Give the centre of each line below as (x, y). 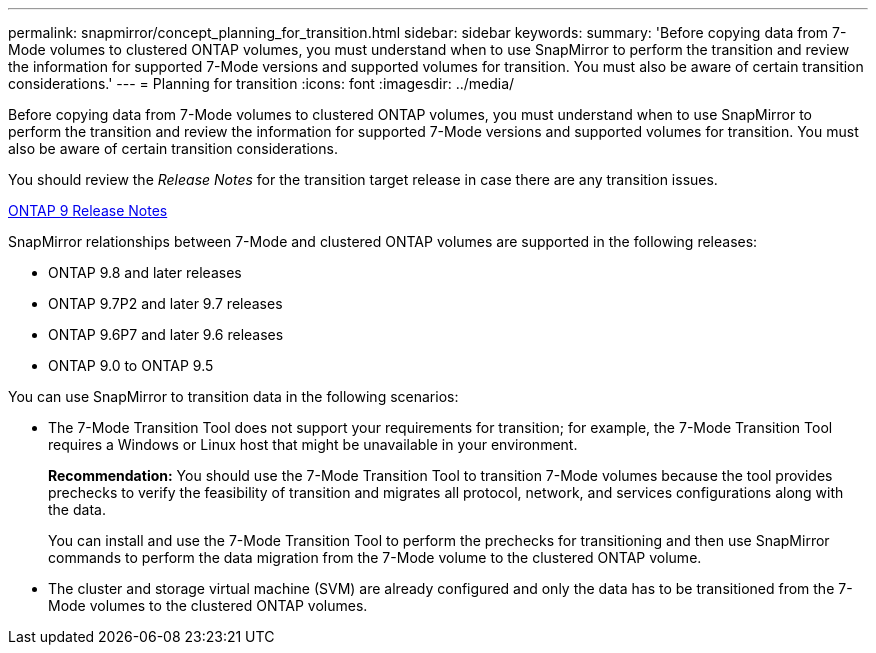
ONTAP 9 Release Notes (88, 210)
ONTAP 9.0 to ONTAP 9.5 (131, 365)
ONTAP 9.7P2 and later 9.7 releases (165, 303)
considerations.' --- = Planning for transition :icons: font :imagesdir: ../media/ (261, 83)
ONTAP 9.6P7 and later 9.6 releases (166, 334)
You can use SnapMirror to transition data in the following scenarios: (233, 396)
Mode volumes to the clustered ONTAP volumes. (208, 605)
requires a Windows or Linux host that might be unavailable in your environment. (313, 444)
